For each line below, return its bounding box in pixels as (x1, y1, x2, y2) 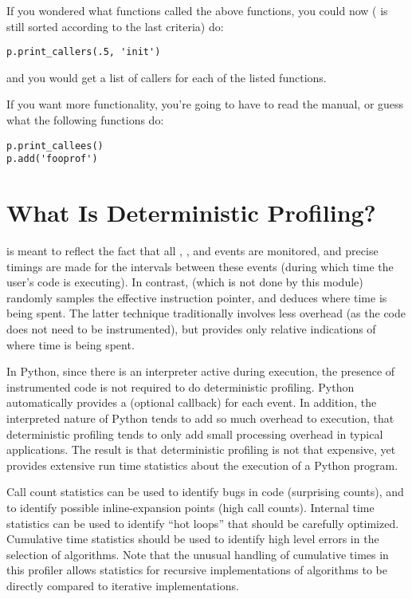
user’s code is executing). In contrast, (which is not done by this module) (6, 274, 363, 290)
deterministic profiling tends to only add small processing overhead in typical (6, 425, 383, 442)
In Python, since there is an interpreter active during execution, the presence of (6, 363, 395, 380)
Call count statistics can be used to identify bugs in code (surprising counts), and (6, 483, 404, 500)
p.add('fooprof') (6, 153, 98, 165)
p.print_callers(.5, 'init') (6, 46, 161, 58)
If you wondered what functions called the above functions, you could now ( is (6, 2, 388, 18)
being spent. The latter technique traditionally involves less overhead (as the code (6, 305, 406, 321)
